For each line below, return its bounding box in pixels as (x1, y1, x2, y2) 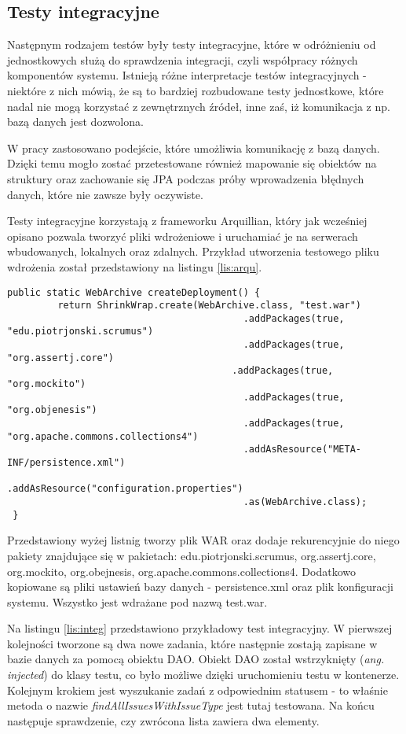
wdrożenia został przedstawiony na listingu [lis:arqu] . (7, 258, 262, 275)
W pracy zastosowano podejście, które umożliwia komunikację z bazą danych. (7, 139, 380, 156)
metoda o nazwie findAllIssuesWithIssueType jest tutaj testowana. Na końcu (7, 697, 375, 714)
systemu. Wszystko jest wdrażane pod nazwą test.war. (7, 593, 268, 610)
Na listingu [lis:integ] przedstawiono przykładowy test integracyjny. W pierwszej (7, 620, 393, 636)
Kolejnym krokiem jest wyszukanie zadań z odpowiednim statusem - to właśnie (7, 681, 388, 698)
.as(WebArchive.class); (243, 496, 368, 508)
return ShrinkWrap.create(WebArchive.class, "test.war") (57, 300, 362, 312)
